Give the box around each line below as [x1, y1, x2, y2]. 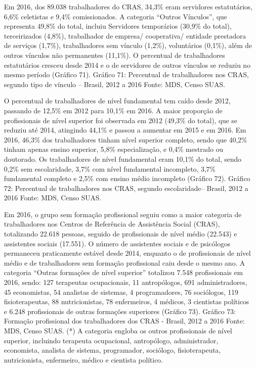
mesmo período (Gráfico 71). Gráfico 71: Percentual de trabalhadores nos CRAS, [4, 69, 249, 80]
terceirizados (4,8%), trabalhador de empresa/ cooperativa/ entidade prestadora [4, 30, 246, 41]
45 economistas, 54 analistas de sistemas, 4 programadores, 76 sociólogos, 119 [4, 286, 239, 297]
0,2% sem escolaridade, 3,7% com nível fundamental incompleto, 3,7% [4, 163, 215, 174]
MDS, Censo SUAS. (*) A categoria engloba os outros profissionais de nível [4, 325, 232, 335]
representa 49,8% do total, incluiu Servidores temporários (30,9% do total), [4, 21, 232, 31]
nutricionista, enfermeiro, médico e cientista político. [4, 354, 163, 365]
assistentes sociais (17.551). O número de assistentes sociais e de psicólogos [4, 238, 230, 248]
